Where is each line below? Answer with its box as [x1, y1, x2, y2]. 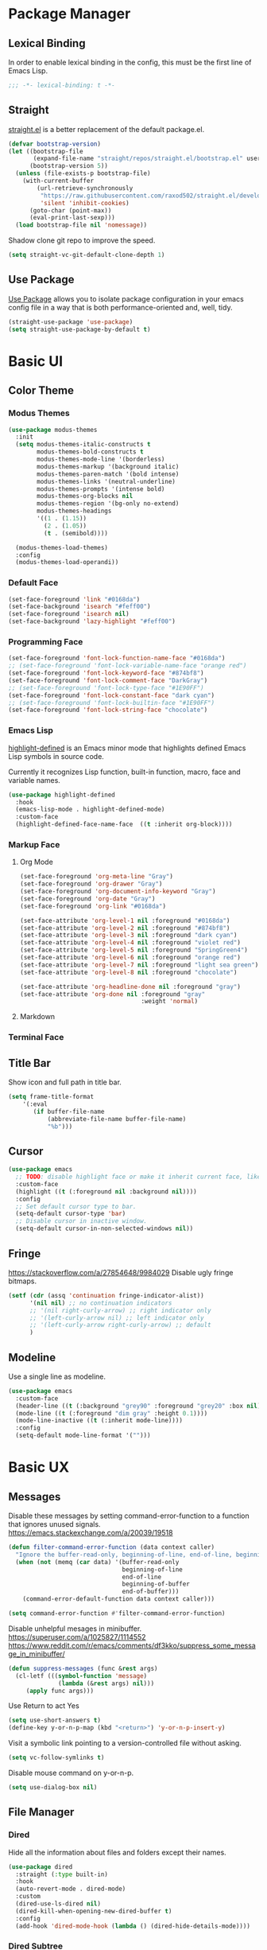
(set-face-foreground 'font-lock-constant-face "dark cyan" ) [8, 691, 215, 699]
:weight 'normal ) [141, 998, 199, 1006]
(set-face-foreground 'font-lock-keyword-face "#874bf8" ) [8, 669, 204, 677]
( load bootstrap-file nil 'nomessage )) [15, 221, 148, 229]
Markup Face [8, 839, 60, 850]
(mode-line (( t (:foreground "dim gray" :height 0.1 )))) [15, 1409, 208, 1417]
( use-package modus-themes [8, 426, 98, 434]
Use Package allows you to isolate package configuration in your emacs [8, 294, 244, 303]
